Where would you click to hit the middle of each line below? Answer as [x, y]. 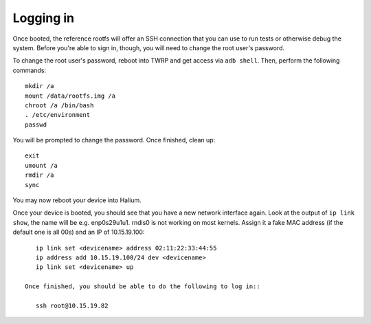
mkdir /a [40, 86]
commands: [30, 70]
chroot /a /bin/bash [59, 105]
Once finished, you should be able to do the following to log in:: [143, 287]
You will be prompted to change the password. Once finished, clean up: [114, 140]
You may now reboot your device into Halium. [77, 200]
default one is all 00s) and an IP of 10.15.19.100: [79, 232]
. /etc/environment [58, 115]
